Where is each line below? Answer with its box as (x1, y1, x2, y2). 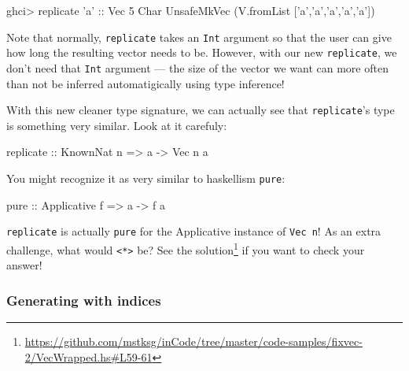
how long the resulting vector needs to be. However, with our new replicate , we (6, 44, 397, 61)
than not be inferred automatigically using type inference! (6, 75, 285, 91)
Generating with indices (6, 290, 161, 310)
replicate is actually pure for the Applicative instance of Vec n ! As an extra (6, 223, 381, 239)
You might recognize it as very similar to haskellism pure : (6, 170, 286, 186)
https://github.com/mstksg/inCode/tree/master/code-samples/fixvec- (24, 333, 363, 350)
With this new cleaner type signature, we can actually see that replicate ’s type (6, 102, 395, 118)
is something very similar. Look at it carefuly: (6, 117, 227, 133)
